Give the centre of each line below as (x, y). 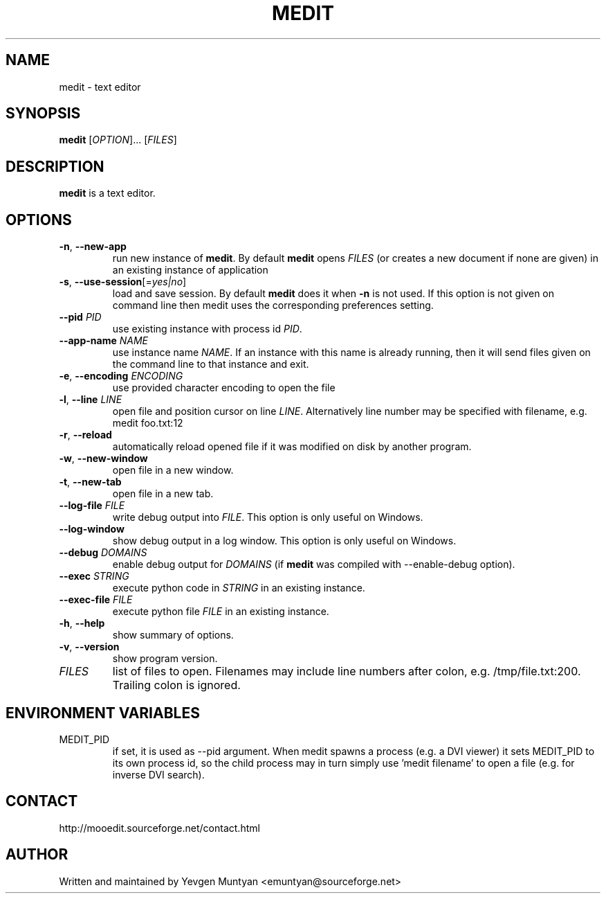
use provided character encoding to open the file (224, 388)
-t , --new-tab (90, 482)
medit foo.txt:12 (148, 423)
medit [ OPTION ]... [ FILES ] (118, 140)
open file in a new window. (173, 470)
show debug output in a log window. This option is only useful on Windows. (284, 541)
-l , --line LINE (91, 400)
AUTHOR (37, 855)
